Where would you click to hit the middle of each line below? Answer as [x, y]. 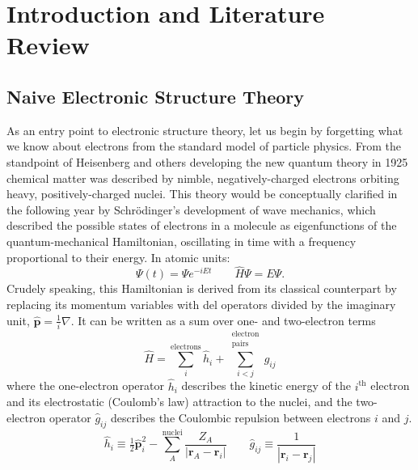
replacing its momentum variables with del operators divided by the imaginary [201, 304]
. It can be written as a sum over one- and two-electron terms [223, 320]
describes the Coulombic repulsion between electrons [241, 417]
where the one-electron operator [85, 385]
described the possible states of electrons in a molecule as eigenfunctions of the [202, 225]
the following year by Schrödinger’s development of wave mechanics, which [191, 209]
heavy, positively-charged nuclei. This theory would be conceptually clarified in [202, 194]
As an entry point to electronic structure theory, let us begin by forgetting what [205, 130]
